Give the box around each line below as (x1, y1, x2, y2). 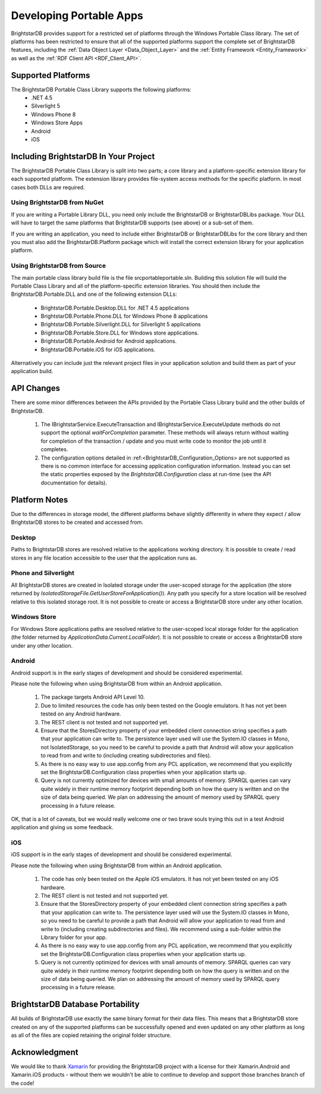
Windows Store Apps (31, 119, 83, 126)
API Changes (11, 383, 61, 393)
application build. (11, 368, 53, 375)
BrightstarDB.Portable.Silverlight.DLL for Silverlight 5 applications (40, 321, 202, 328)
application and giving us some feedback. (11, 824, 114, 831)
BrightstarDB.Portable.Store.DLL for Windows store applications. (40, 329, 199, 336)
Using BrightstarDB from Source (11, 262, 106, 270)
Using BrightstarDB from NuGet (11, 198, 104, 207)
